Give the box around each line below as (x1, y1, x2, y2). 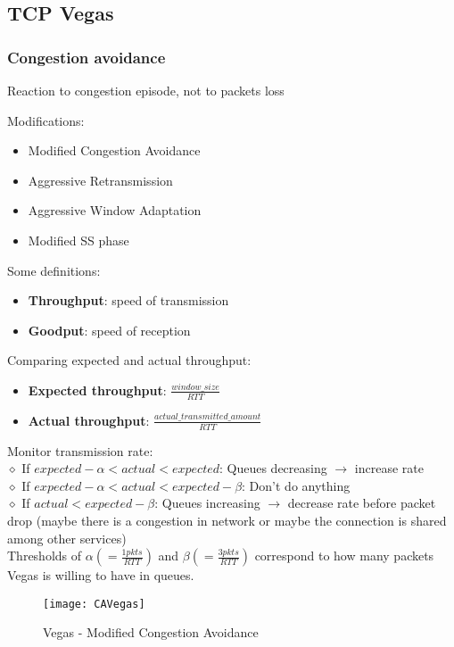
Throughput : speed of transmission (28, 291, 229, 310)
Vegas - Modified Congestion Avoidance (43, 623, 259, 642)
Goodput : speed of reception (28, 320, 191, 339)
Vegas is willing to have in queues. (7, 566, 194, 585)
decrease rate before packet (287, 494, 436, 512)
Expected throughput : (28, 380, 167, 399)
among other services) (7, 528, 127, 547)
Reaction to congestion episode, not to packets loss (7, 81, 285, 99)
